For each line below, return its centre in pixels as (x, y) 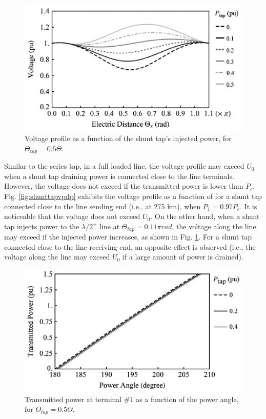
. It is (249, 206)
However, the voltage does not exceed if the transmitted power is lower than (124, 186)
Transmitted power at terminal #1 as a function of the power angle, (132, 399)
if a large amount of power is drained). (183, 257)
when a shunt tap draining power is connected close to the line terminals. (119, 176)
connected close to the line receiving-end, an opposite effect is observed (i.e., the (130, 246)
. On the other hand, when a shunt (205, 216)
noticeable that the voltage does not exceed (72, 216)
